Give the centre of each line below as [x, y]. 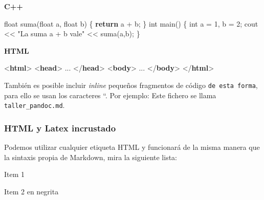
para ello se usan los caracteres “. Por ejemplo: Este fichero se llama [110, 95]
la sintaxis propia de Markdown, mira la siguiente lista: [91, 157]
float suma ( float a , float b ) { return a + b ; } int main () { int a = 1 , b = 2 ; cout [131, 23]
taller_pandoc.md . [35, 105]
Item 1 [15, 174]
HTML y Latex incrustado [60, 128]
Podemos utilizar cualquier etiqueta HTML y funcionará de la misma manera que [132, 147]
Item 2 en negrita [31, 191]
